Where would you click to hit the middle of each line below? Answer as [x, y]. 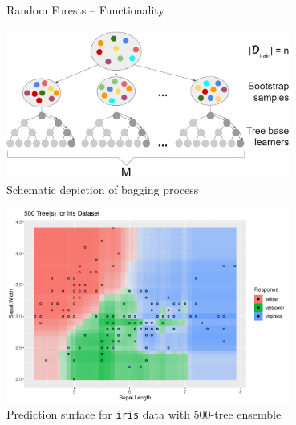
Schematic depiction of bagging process [103, 189]
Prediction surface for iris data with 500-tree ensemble [144, 414]
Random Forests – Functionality [85, 10]
